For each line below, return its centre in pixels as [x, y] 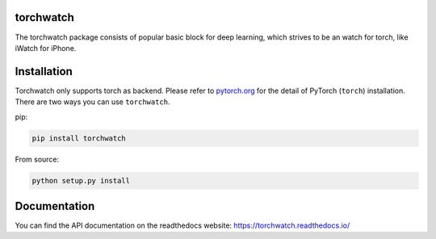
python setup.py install [81, 180]
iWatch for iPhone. [46, 48]
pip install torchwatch [79, 138]
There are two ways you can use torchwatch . [92, 102]
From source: [37, 159]
